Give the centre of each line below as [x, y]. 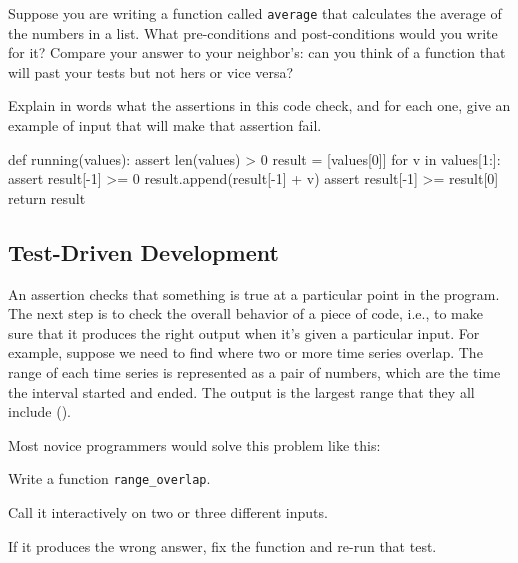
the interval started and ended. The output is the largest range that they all [241, 391]
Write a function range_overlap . [109, 478]
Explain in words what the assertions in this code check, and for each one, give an [259, 105]
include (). [40, 411]
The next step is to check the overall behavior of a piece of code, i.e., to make [245, 313]
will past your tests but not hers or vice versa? [151, 71]
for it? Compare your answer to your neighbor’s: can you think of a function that [257, 52]
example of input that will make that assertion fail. [165, 125]
